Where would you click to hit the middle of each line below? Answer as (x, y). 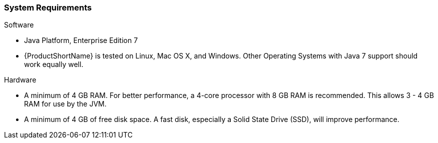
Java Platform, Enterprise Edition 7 (81, 40)
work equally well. (54, 64)
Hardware (20, 80)
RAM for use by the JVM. (65, 104)
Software (19, 25)
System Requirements (48, 7)
